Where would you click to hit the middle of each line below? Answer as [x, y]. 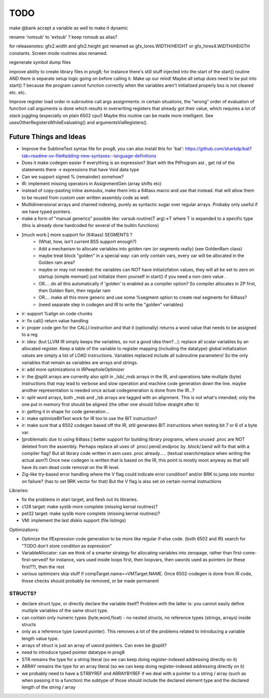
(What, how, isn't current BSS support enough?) [88, 241]
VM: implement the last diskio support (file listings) [74, 520]
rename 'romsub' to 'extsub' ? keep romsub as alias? [63, 37]
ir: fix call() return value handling [55, 321]
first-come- [245, 553]
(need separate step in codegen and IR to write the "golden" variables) [111, 304]
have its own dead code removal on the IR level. [71, 467]
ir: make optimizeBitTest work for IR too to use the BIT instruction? [89, 418]
